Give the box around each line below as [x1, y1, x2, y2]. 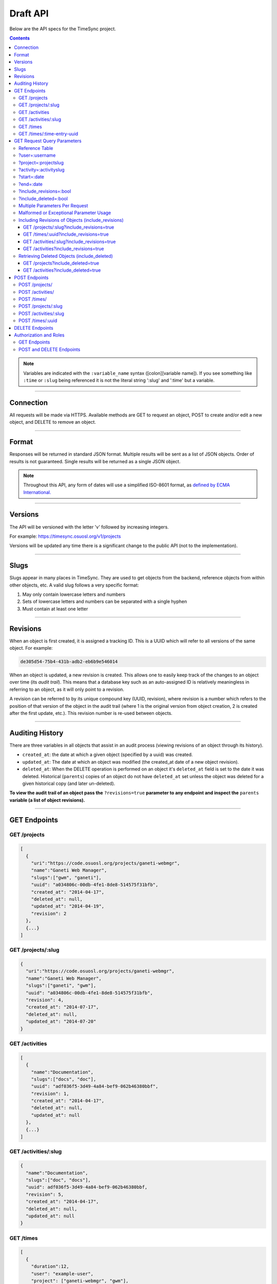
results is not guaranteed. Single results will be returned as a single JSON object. [9, 458, 181, 464]
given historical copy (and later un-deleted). [22, 780, 115, 786]
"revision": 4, [26, 997, 64, 1003]
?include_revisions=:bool [18, 188, 71, 195]
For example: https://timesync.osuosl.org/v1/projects [9, 533, 121, 539]
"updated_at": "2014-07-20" [26, 1018, 96, 1025]
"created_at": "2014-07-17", [26, 1004, 100, 1010]
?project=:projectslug [18, 159, 64, 165]
